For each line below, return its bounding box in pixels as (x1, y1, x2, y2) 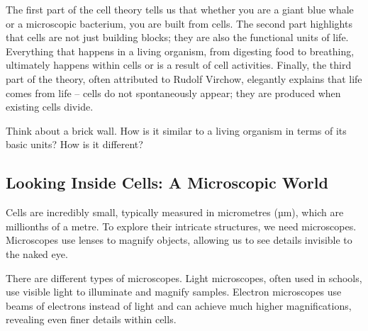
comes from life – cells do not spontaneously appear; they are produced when (6, 85, 341, 100)
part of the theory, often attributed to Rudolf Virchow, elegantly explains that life (6, 71, 362, 86)
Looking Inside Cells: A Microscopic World (6, 172, 328, 193)
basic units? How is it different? (6, 137, 143, 152)
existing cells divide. (6, 99, 94, 114)
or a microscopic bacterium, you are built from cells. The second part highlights (6, 16, 352, 30)
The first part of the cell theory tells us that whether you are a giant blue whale (6, 2, 354, 16)
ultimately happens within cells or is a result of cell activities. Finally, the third (6, 57, 352, 72)
